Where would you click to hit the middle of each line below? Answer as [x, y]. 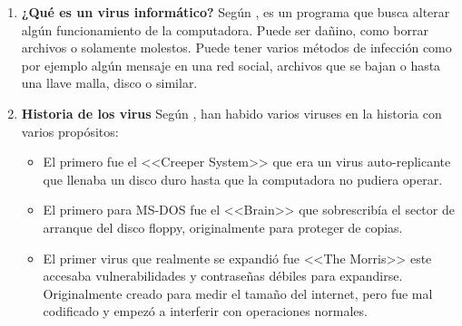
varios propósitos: [70, 131]
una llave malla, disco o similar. [109, 83]
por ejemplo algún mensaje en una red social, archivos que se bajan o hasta [231, 65]
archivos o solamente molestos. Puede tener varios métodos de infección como [236, 48]
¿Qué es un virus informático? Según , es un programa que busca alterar [236, 12]
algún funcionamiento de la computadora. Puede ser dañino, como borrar [225, 29]
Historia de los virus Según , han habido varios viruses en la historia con [231, 113]
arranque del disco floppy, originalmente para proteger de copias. [223, 227]
